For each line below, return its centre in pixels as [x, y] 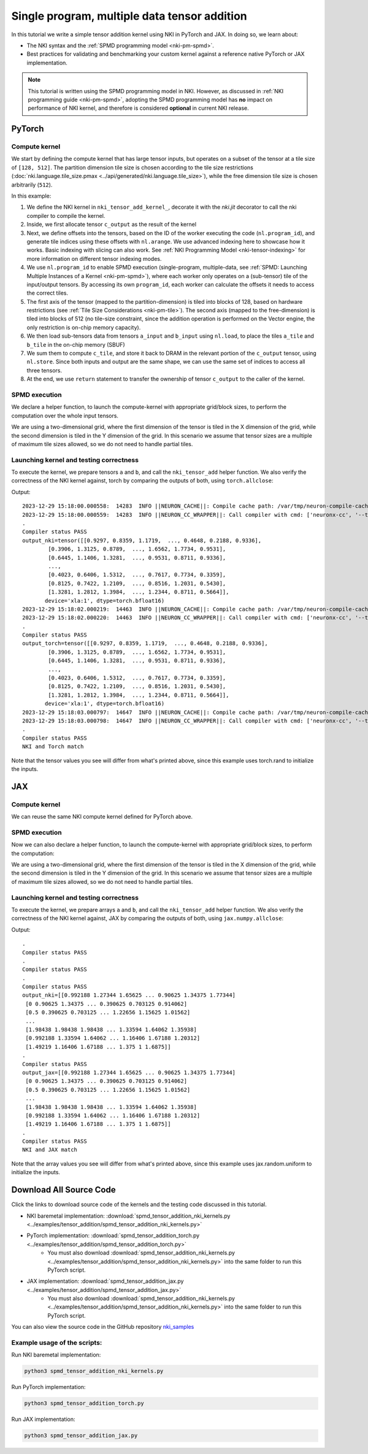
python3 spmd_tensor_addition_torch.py [84, 1403]
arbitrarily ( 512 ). [32, 185]
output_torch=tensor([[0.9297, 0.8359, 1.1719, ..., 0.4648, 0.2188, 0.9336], [145, 644]
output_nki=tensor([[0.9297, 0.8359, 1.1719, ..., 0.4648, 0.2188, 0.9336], [142, 540]
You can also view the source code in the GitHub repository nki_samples [103, 1327]
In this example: [31, 196]
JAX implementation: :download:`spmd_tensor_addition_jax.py [105, 1281]
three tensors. [44, 370]
